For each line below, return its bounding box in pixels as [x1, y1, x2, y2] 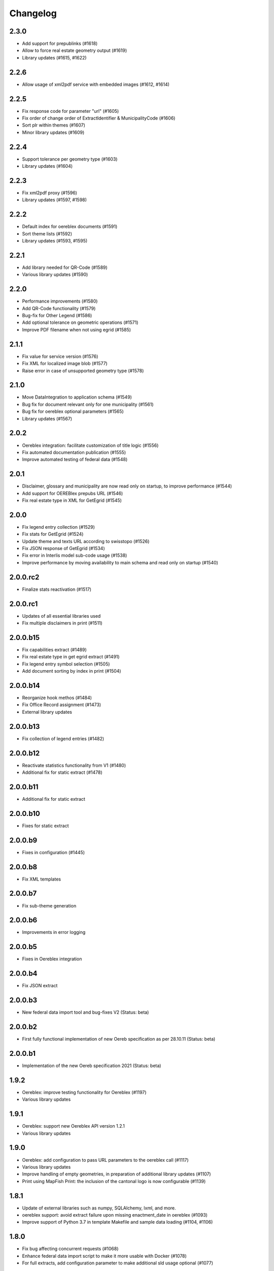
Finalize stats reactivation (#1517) [22, 586, 91, 592]
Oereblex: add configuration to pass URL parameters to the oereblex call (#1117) [22, 1157, 189, 1163]
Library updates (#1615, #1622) [22, 54, 87, 60]
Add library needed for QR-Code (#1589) [22, 264, 108, 270]
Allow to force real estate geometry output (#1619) [22, 47, 127, 53]
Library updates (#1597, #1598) [22, 197, 87, 203]
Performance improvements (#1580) [22, 298, 98, 305]
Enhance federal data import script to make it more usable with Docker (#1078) [22, 1253, 187, 1259]
